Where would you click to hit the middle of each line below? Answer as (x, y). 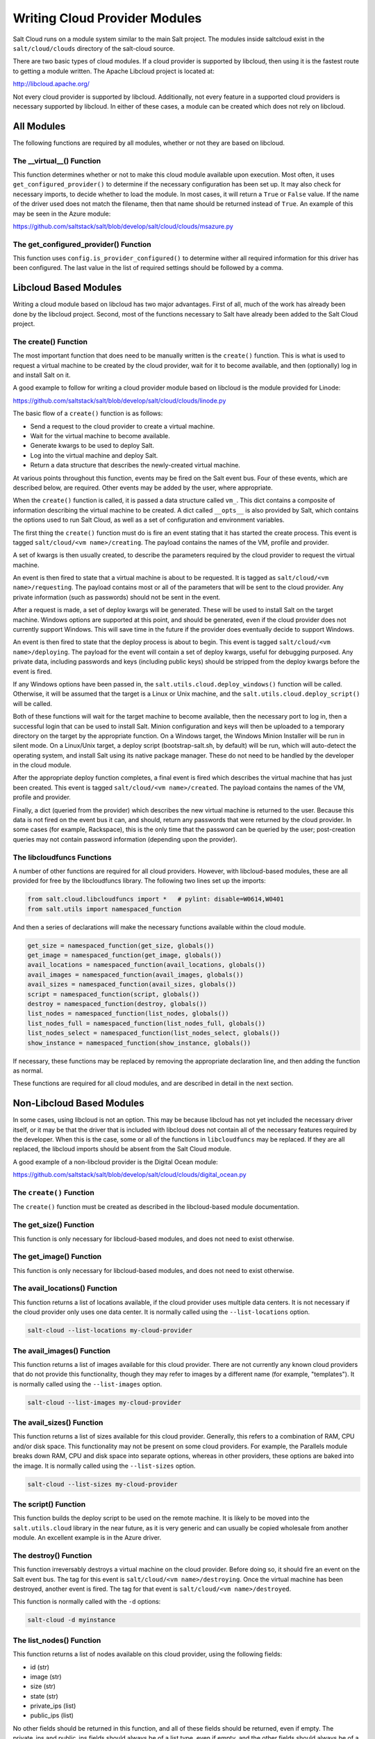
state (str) (44, 1696)
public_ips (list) (52, 1715)
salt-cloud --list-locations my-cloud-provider (110, 1331)
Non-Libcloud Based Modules (79, 1104)
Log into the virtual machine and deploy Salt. (94, 455)
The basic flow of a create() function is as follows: (88, 413)
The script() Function (49, 1504)
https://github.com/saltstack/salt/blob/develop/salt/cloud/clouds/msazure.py (123, 226)
